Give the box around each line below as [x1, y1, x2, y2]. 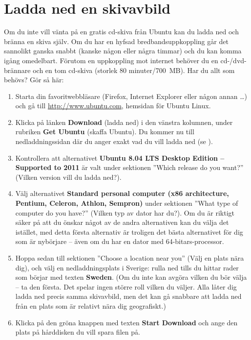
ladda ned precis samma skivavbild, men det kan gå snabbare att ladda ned [15, 291, 242, 301]
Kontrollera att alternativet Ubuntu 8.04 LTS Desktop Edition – [15, 152, 225, 163]
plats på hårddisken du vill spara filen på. [15, 327, 140, 337]
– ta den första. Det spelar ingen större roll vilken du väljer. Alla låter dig [15, 281, 237, 291]
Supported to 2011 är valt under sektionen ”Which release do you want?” [15, 162, 244, 172]
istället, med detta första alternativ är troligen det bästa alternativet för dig [15, 226, 243, 237]
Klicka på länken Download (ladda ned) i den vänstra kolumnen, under [15, 117, 233, 127]
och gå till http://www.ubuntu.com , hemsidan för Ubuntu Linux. [15, 100, 211, 111]
